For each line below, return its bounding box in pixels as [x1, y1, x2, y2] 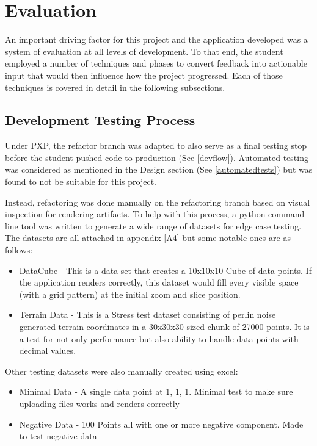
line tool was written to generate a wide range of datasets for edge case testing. [5, 219, 302, 232]
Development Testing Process [5, 110, 195, 129]
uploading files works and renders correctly [19, 397, 180, 409]
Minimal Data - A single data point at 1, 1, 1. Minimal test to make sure [19, 385, 293, 398]
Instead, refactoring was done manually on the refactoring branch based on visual [5, 195, 310, 208]
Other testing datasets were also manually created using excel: [5, 364, 238, 377]
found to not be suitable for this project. [5, 175, 156, 188]
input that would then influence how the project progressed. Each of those [5, 68, 283, 81]
